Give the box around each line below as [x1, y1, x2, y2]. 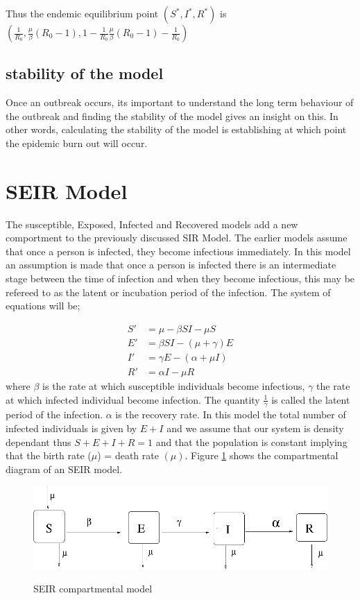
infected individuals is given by [6, 421, 137, 435]
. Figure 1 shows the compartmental [185, 448, 338, 463]
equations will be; [6, 298, 80, 313]
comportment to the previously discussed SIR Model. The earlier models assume [6, 230, 348, 245]
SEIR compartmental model [33, 581, 153, 596]
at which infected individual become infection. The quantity [6, 392, 260, 406]
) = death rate [97, 448, 159, 463]
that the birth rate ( [6, 448, 92, 463]
